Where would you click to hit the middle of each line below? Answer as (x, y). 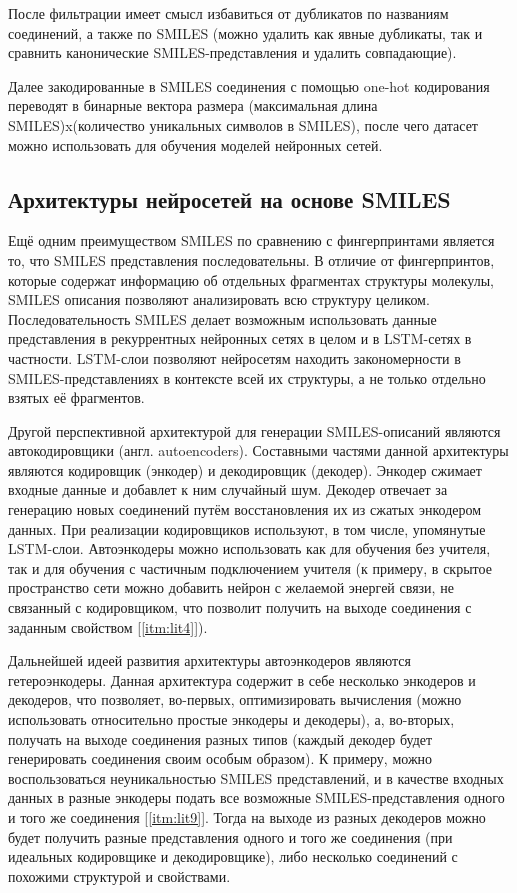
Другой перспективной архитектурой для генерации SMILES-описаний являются (254, 430)
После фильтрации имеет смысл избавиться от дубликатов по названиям (228, 13)
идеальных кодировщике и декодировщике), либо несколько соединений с (233, 856)
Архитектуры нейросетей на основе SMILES (229, 198)
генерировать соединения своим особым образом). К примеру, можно (220, 758)
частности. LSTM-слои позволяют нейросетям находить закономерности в (234, 357)
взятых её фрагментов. (76, 397)
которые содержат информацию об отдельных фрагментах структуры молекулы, (251, 279)
